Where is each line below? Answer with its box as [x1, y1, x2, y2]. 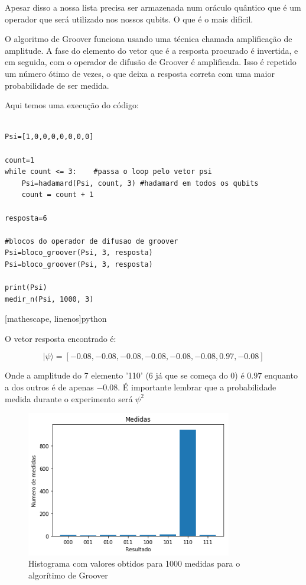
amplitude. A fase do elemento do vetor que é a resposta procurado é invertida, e [5, 44, 298, 56]
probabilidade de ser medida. [5, 79, 109, 91]
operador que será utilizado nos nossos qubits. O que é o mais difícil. [5, 12, 253, 25]
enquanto [264, 369, 298, 382]
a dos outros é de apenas [5, 381, 94, 393]
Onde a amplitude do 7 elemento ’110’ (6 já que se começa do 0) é [5, 369, 245, 382]
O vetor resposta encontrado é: [5, 332, 116, 344]
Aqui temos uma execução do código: [5, 99, 139, 111]
